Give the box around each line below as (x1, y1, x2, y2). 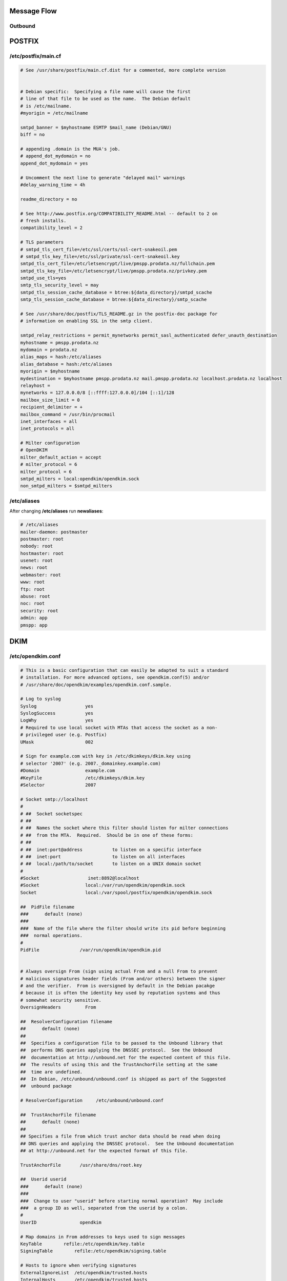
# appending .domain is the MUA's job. (20, 146, 120, 152)
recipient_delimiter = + (20, 404, 83, 410)
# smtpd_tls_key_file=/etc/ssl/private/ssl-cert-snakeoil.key (20, 254, 180, 259)
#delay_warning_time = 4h (20, 182, 86, 188)
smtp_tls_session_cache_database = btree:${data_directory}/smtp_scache (20, 297, 207, 302)
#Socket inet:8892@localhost (20, 875, 139, 881)
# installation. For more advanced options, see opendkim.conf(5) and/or (20, 674, 210, 680)
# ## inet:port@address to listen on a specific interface (20, 846, 202, 853)
